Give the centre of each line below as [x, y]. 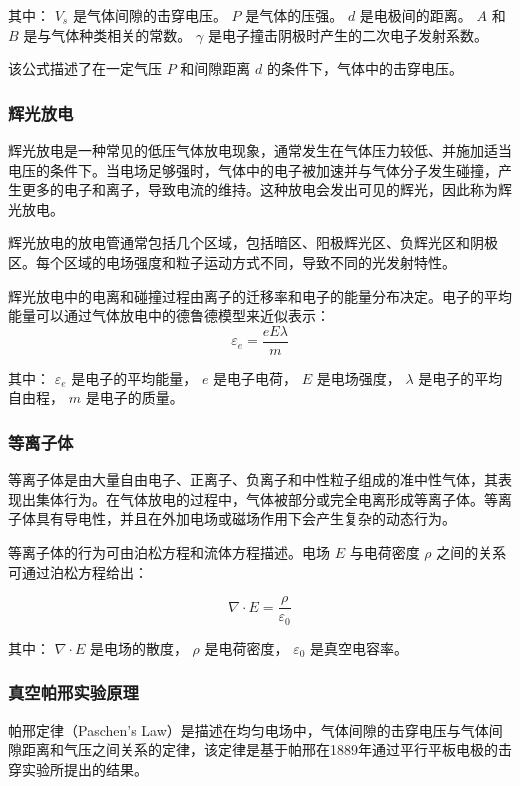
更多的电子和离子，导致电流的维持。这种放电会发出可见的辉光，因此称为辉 [266, 189]
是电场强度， [358, 377]
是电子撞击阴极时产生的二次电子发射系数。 [347, 34]
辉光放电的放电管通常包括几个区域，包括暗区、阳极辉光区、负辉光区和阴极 [253, 242]
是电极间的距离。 [415, 15]
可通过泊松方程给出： [78, 571]
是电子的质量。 [134, 397]
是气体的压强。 [294, 15]
